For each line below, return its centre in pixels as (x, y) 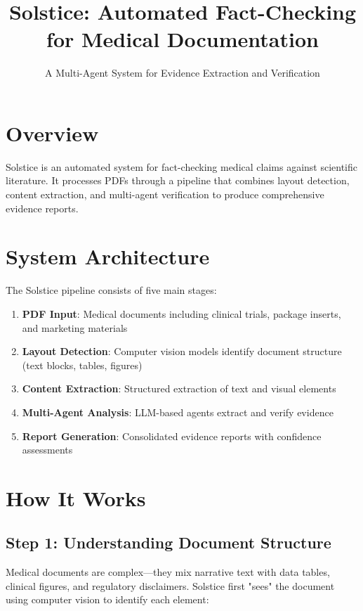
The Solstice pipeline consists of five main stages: (111, 290)
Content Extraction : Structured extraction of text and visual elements (179, 388)
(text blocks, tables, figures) (82, 365)
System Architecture (108, 256)
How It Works (76, 497)
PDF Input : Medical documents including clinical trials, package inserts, (181, 313)
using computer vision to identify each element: (107, 599)
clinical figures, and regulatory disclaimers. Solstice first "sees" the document (170, 585)
